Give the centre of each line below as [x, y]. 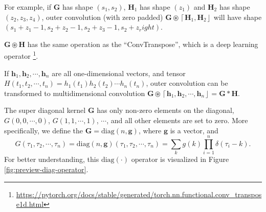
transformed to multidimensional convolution [75, 93]
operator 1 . [21, 55]
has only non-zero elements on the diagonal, [165, 110]
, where [150, 130]
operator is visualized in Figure [180, 159]
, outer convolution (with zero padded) [102, 17]
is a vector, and [194, 130]
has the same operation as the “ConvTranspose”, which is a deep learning [143, 44]
